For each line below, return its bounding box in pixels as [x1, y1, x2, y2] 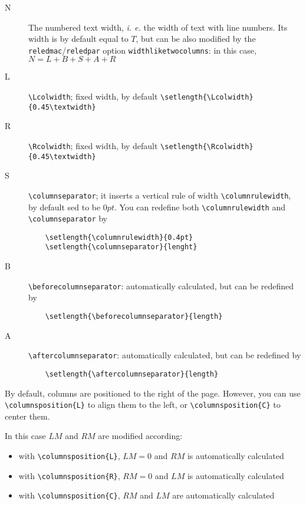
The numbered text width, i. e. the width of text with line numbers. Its [28, 21, 288, 33]
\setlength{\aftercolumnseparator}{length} [45, 369, 219, 378]
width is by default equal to [28, 32, 129, 45]
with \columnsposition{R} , [18, 469, 120, 481]
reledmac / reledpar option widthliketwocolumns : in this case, [28, 44, 256, 56]
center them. [5, 410, 50, 422]
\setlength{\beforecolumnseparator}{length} [45, 312, 223, 321]
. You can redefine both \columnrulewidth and [114, 200, 285, 213]
